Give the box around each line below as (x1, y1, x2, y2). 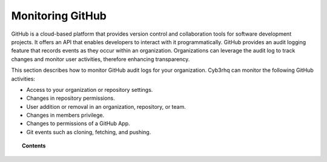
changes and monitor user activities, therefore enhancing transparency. (11, 55, 190, 63)
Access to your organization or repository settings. (26, 86, 153, 93)
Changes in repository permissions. (26, 94, 115, 102)
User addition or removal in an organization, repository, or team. (26, 103, 186, 110)
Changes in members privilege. (26, 112, 105, 119)
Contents (22, 142, 46, 149)
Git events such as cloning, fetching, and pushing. (26, 128, 151, 135)
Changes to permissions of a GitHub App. (26, 120, 130, 127)
